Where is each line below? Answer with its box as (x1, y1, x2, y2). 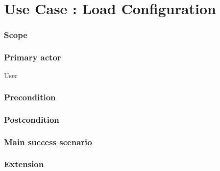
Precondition (4, 91, 56, 103)
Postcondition (4, 113, 59, 125)
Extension (4, 158, 44, 170)
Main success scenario (4, 135, 92, 148)
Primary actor (4, 51, 61, 63)
